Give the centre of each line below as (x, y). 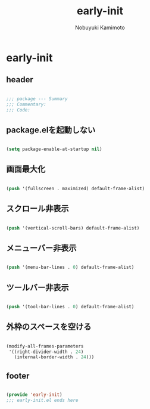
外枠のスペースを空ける (49, 327)
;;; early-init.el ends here (42, 400)
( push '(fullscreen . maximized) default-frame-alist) (76, 188)
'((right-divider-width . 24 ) (46, 352)
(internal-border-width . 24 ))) (54, 357)
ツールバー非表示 (37, 287)
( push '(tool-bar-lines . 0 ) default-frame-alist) (70, 306)
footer (18, 376)
